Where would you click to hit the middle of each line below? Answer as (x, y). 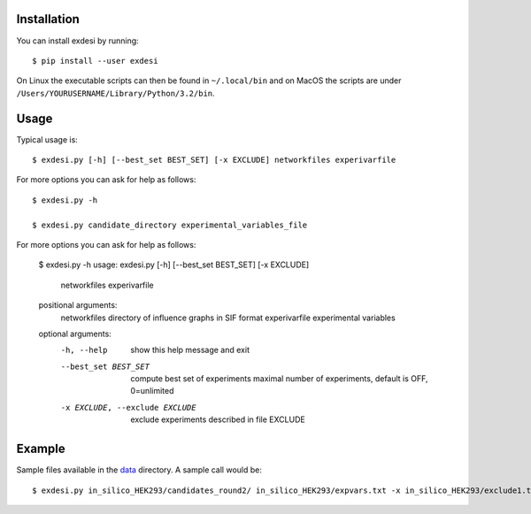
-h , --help (84, 350)
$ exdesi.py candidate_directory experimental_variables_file (170, 225)
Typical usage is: (47, 139)
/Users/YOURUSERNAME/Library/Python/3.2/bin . (116, 93)
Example (41, 449)
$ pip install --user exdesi (95, 61)
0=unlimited (152, 391)
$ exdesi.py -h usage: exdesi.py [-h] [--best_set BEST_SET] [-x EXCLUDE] (174, 265)
